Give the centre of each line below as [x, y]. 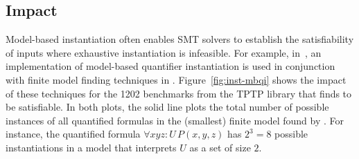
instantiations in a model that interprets [91, 147]
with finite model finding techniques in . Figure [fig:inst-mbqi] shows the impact [176, 79]
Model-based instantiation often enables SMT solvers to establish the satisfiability [180, 39]
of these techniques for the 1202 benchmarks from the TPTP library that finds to [179, 93]
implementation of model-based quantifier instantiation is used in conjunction [170, 66]
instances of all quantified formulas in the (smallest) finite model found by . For [175, 120]
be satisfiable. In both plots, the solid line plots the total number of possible [167, 107]
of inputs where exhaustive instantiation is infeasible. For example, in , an [164, 52]
